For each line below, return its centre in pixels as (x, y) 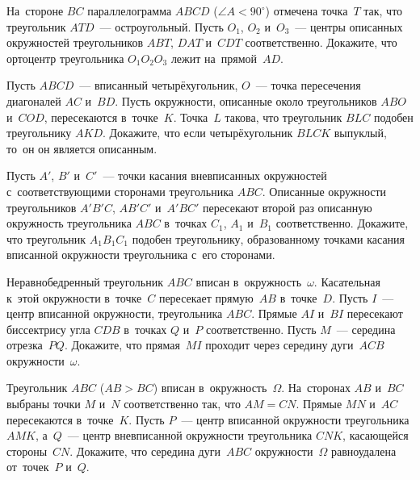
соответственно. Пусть (261, 329)
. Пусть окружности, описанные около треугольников (246, 100)
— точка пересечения (308, 85)
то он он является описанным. (82, 148)
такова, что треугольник (283, 117)
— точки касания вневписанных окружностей (215, 175)
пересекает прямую (206, 297)
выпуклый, (360, 133)
